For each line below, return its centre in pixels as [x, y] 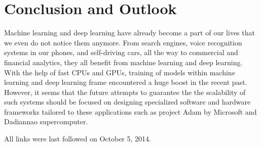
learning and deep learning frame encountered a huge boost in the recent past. [126, 82]
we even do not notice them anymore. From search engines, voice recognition [123, 42]
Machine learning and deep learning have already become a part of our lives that [129, 33]
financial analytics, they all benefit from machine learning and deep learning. [123, 62]
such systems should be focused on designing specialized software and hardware [127, 102]
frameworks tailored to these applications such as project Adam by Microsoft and [130, 111]
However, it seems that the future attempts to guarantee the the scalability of [125, 92]
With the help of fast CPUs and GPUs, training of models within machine [120, 72]
